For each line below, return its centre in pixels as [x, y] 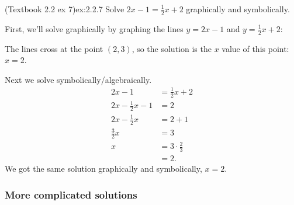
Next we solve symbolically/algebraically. [78, 79]
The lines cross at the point [54, 48]
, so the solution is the [172, 48]
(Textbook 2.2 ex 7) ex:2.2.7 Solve [65, 9]
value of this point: [255, 48]
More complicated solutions [71, 194]
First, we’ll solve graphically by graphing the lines [94, 28]
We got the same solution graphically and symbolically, [103, 168]
